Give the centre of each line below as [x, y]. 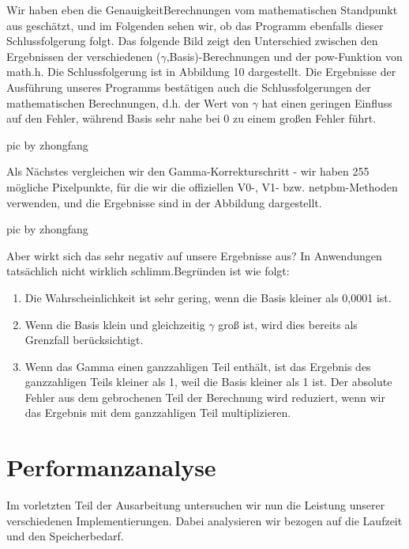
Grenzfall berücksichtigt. [84, 340]
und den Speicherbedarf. [65, 536]
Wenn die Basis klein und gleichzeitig [115, 324]
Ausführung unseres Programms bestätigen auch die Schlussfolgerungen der [189, 87]
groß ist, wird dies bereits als [288, 324]
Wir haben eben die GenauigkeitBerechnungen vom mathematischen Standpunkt [202, 9]
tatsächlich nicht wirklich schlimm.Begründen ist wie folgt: [148, 271]
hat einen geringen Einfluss [327, 102]
